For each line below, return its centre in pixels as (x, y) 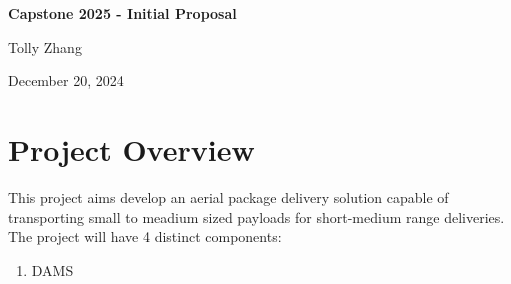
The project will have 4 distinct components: (145, 236)
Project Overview (131, 148)
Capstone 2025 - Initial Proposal (122, 13)
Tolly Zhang (45, 46)
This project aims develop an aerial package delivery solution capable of (228, 196)
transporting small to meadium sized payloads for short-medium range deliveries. (256, 216)
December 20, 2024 (66, 80)
